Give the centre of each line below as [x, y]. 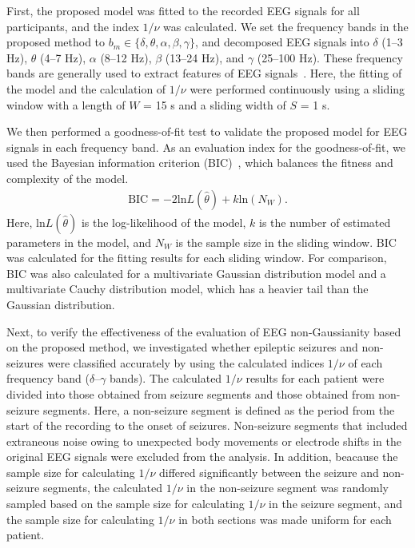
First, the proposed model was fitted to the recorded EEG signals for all [183, 10]
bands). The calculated [166, 378]
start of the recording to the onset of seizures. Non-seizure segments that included [207, 425]
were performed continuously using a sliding [297, 88]
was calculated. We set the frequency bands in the [286, 26]
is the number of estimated [325, 222]
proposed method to [56, 42]
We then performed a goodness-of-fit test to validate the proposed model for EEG [207, 131]
